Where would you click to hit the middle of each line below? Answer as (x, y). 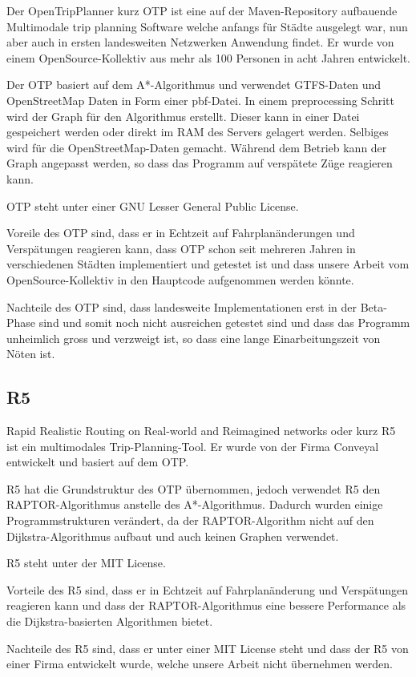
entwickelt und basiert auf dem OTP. (98, 462)
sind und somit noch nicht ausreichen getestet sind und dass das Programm (224, 322)
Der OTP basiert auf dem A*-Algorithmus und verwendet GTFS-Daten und (194, 85)
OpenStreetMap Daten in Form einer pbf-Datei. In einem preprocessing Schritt (201, 100)
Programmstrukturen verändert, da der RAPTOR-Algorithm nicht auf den (190, 520)
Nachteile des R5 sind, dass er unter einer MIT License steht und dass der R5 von (208, 648)
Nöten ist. (31, 354)
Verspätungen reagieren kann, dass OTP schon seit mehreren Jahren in (181, 248)
